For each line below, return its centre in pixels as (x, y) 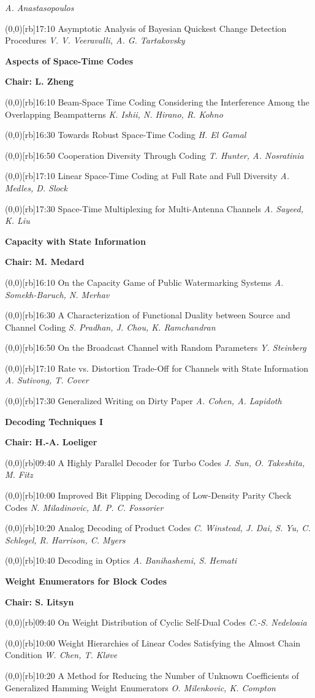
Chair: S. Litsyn (40, 601)
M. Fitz (19, 474)
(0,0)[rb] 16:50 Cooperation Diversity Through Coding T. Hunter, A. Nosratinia (154, 155)
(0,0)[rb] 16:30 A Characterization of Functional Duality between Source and (148, 315)
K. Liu (17, 221)
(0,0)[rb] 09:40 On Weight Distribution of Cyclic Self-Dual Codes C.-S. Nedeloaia (156, 622)
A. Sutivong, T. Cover (47, 380)
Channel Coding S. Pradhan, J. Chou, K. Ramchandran (110, 327)
